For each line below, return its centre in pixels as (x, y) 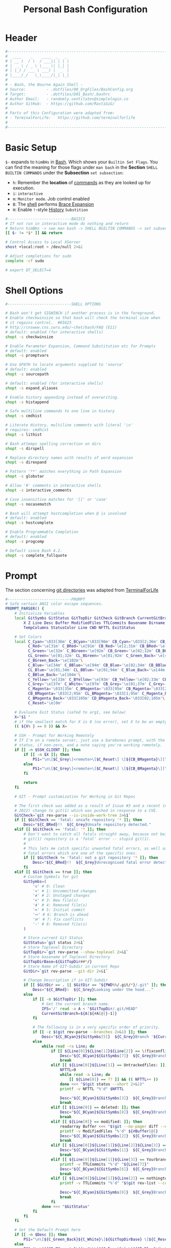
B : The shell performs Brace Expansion (53, 204)
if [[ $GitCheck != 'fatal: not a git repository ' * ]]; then (91, 858)
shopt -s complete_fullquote (36, 555)
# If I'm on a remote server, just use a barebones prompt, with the (90, 741)
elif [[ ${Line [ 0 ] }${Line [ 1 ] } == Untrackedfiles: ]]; (109, 1065)
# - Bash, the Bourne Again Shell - (44, 85)
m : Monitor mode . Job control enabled (51, 198)
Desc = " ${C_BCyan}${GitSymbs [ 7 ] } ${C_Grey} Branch (113, 1056)
